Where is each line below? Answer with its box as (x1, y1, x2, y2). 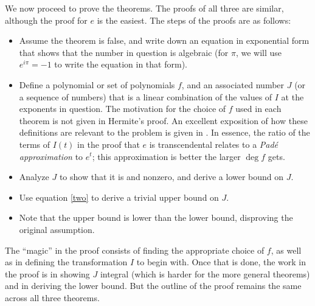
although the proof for (5, 13, 88, 26)
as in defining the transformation (5, 256, 128, 268)
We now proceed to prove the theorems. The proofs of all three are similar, (5, 2, 284, 14)
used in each (235, 102, 282, 115)
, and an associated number (181, 78, 285, 91)
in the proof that (77, 137, 140, 150)
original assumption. (19, 223, 95, 235)
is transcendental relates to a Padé (149, 137, 279, 150)
